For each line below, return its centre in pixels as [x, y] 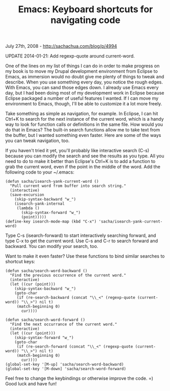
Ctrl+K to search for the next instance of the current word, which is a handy [84, 119]
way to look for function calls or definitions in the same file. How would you [84, 124]
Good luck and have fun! [31, 384]
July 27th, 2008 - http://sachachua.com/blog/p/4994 [61, 46]
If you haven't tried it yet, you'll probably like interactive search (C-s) [77, 151]
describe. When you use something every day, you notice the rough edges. [84, 82]
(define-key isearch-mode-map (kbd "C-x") [51, 222]
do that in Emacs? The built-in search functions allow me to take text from [83, 130]
